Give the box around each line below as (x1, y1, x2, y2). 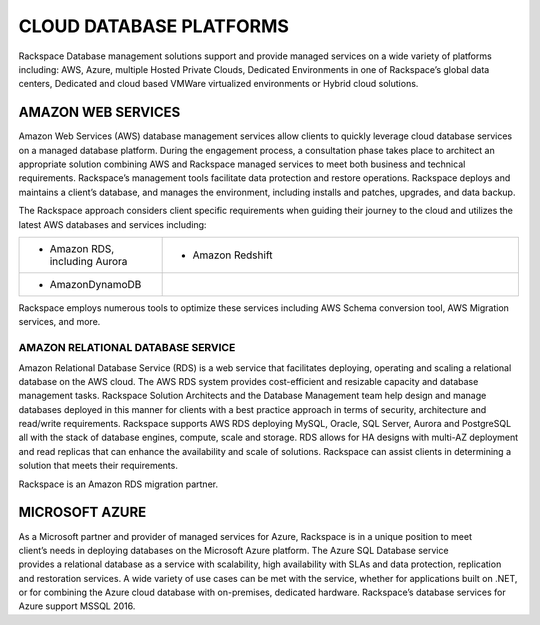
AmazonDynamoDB (49, 277, 142, 291)
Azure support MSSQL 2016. (18, 600, 136, 612)
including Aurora (49, 254, 128, 268)
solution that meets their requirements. (18, 460, 179, 472)
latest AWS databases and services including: (18, 218, 207, 230)
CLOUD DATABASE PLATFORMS (18, 15, 290, 37)
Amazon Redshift (192, 248, 273, 262)
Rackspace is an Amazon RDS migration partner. (18, 478, 219, 490)
